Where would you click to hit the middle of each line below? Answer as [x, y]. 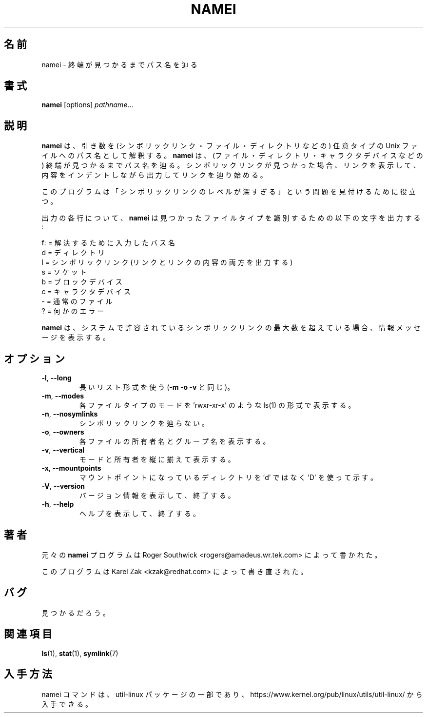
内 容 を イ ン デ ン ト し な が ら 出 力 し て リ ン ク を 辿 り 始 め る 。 [154, 175]
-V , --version [63, 486]
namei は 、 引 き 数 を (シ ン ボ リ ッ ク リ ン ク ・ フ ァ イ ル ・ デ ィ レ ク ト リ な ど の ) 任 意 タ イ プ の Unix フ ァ [230, 146]
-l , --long [57, 378]
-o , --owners [63, 432]
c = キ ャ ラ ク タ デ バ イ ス [86, 292]
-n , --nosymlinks [70, 414]
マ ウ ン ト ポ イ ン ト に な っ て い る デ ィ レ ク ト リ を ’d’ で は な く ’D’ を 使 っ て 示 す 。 [228, 478]
